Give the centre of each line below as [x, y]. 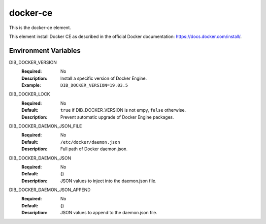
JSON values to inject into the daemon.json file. [108, 181]
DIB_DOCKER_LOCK [30, 94]
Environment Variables [45, 50]
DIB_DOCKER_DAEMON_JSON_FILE [46, 126]
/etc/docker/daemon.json [90, 142]
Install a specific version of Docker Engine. [104, 78]
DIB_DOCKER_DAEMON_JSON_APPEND [50, 190]
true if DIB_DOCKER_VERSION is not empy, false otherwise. [123, 110]
